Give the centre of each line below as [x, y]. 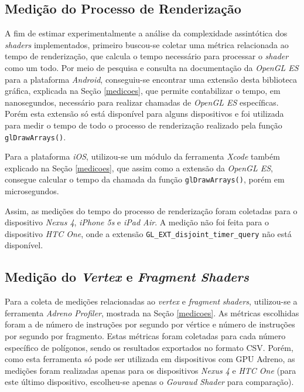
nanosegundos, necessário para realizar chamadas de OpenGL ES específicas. [142, 102]
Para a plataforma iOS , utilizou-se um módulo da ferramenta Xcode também [142, 156]
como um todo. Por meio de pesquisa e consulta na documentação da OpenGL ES [152, 67]
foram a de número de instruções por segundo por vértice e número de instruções [150, 324]
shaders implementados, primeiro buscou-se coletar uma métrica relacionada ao [147, 44]
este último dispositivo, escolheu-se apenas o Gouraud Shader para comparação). [149, 382]
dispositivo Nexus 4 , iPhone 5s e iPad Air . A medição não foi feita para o [137, 222]
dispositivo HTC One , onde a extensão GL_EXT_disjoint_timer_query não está [148, 233]
